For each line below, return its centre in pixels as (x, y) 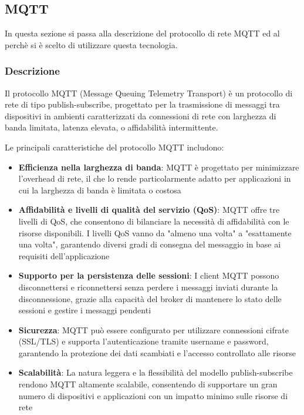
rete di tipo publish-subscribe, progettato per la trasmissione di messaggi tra (142, 104)
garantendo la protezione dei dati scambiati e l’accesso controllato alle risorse (157, 352)
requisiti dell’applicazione (64, 255)
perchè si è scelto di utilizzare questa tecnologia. (91, 44)
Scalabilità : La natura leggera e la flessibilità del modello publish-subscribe (156, 372)
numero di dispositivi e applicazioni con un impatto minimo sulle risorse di (153, 395)
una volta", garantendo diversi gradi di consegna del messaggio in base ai (150, 244)
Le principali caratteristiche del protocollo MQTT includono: (114, 147)
